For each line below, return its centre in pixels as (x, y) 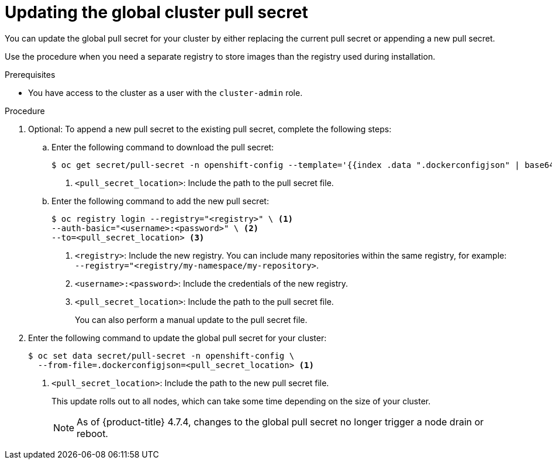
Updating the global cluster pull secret (156, 12)
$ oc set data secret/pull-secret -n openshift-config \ (161, 355)
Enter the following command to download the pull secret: (163, 147)
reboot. (92, 433)
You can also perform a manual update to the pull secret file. (191, 319)
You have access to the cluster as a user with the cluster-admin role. (165, 92)
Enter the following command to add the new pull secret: (160, 201)
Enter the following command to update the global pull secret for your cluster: (177, 338)
